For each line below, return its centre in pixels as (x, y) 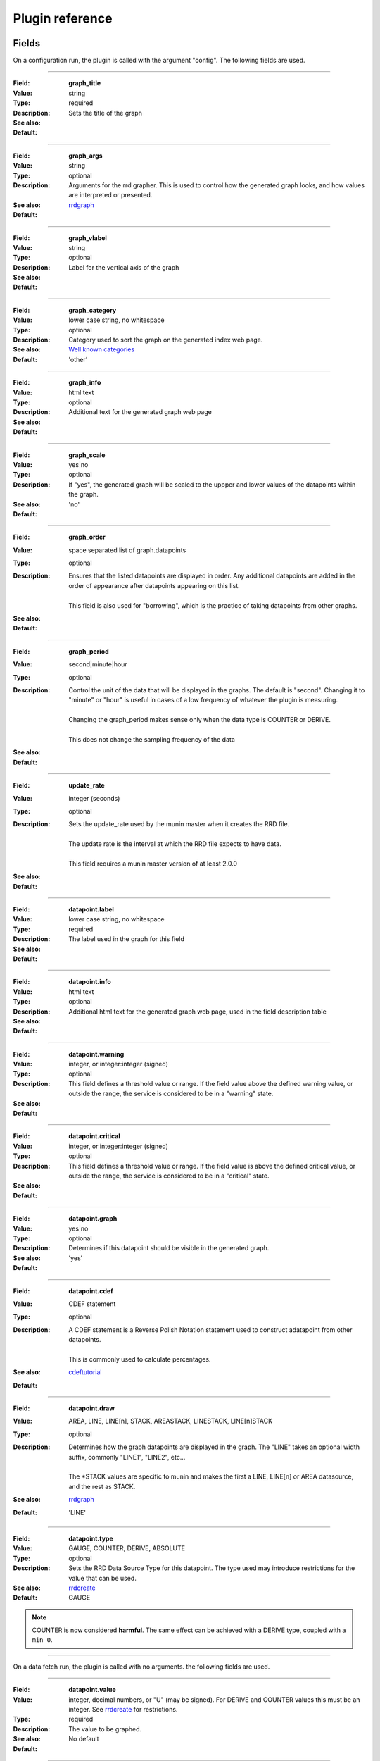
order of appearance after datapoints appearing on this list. (154, 585)
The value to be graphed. (105, 1729)
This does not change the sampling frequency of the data (152, 739)
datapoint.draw (92, 1408)
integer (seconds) (94, 798)
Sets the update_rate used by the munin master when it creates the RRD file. (179, 824)
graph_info (85, 382)
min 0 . (42, 1640)
